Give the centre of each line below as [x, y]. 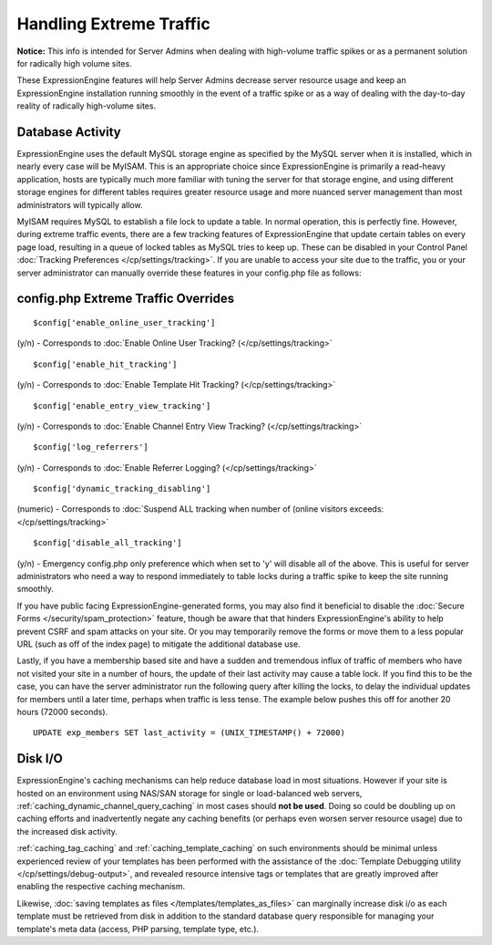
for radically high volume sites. [74, 63]
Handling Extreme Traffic [114, 24]
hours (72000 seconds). [62, 711]
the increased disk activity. [67, 831]
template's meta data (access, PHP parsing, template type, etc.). [138, 929]
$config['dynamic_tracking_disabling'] [122, 489]
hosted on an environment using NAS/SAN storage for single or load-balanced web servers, [190, 793]
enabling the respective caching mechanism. [101, 887]
